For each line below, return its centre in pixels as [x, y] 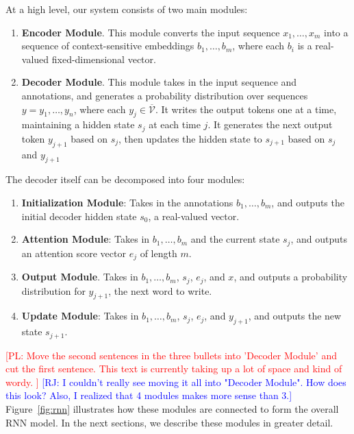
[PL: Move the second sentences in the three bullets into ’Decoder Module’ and [171, 355]
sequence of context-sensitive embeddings [108, 46]
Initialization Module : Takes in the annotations [127, 202]
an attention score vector [74, 253]
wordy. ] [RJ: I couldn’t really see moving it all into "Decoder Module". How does [176, 382]
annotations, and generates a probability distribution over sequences [165, 95]
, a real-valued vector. [194, 216]
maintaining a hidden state [78, 124]
